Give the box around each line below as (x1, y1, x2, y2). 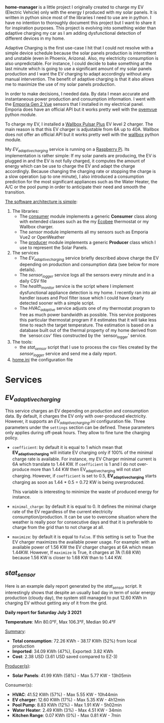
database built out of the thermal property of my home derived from (19, 327, 157, 333)
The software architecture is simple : (5, 199, 78, 204)
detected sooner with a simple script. (19, 300, 94, 306)
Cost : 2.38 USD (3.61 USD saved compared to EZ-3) (12, 653, 118, 659)
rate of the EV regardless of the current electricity (12, 508, 113, 514)
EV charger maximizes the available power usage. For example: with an (12, 539, 156, 545)
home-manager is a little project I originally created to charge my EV (5, 4, 144, 10)
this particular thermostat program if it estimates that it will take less (19, 317, 157, 323)
